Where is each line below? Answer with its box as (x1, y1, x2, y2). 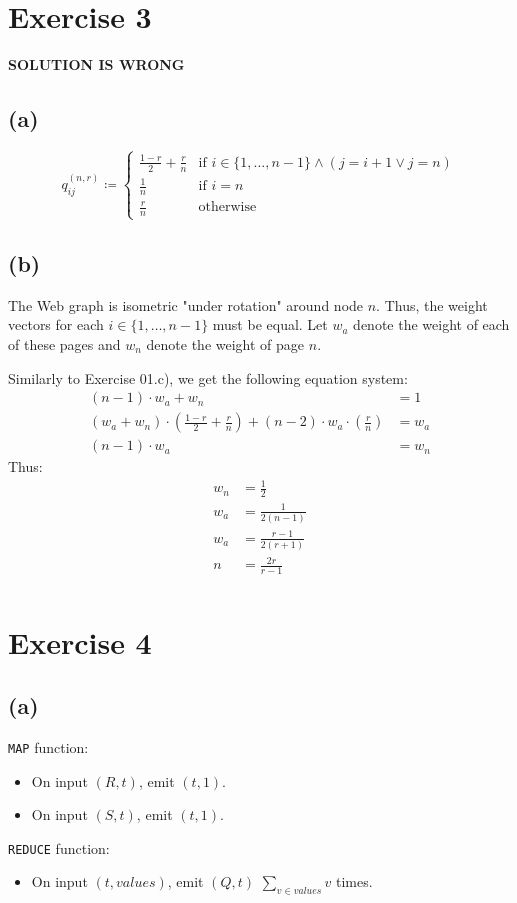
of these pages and (8, 333, 121, 354)
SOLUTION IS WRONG (8, 54, 185, 75)
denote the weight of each (353, 314, 510, 335)
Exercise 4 (8, 621, 152, 662)
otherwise (198, 200, 257, 215)
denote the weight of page (146, 333, 305, 354)
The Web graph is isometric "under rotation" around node (8, 294, 364, 315)
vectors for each (8, 314, 104, 335)
